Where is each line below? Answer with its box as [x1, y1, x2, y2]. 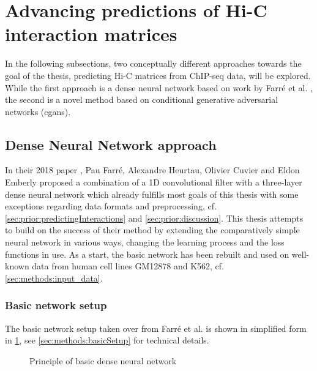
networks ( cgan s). [5, 105, 71, 118]
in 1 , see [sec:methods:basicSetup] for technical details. [5, 334, 209, 347]
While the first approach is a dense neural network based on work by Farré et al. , [5, 81, 313, 94]
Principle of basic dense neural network [29, 354, 177, 367]
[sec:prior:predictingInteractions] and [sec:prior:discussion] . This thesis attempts [5, 211, 304, 224]
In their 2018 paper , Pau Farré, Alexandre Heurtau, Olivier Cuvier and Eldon [5, 163, 300, 176]
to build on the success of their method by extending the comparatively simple [5, 223, 300, 236]
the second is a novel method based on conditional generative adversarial [5, 93, 278, 106]
